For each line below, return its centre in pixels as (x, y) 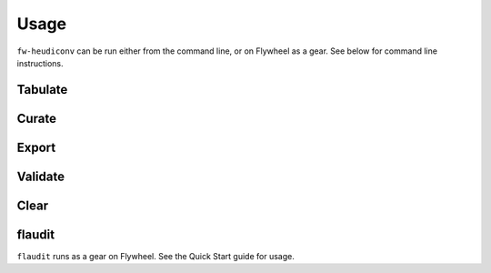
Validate (41, 176)
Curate (37, 118)
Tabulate (42, 90)
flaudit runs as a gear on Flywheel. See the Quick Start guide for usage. (155, 256)
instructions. (40, 63)
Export (36, 147)
